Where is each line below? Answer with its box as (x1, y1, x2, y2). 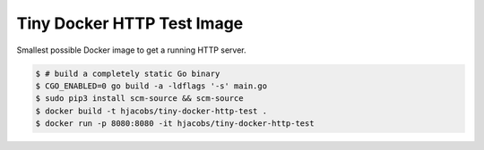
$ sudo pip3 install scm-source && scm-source (35, 94, 244, 104)
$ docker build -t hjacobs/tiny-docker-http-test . (35, 105, 268, 116)
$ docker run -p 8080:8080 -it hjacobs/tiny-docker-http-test (35, 119, 315, 129)
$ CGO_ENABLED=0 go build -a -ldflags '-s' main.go (35, 80, 268, 91)
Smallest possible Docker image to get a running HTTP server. (16, 45, 246, 55)
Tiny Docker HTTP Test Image (16, 13, 244, 33)
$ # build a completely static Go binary (35, 68, 220, 79)
